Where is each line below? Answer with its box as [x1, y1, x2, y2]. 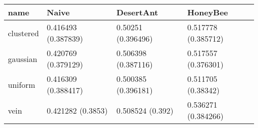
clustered [8, 27, 39, 39]
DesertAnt [116, 6, 158, 18]
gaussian [8, 53, 37, 64]
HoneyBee [187, 6, 228, 18]
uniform [8, 78, 35, 90]
